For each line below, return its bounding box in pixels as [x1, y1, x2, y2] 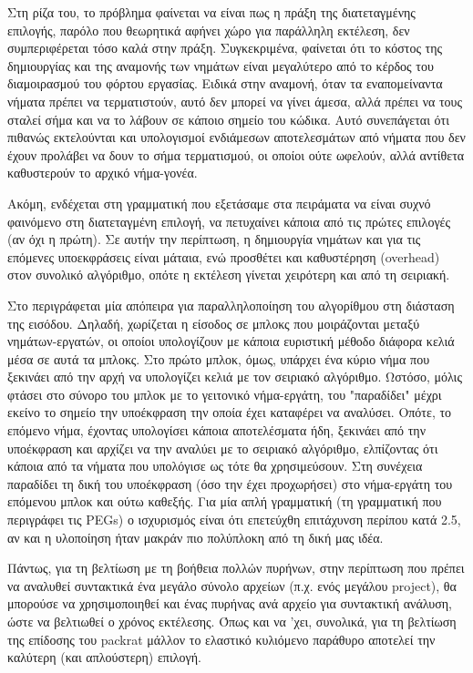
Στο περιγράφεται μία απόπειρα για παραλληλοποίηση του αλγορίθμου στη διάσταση [7, 295, 455, 314]
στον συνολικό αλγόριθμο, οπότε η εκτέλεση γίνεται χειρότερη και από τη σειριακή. [7, 265, 450, 284]
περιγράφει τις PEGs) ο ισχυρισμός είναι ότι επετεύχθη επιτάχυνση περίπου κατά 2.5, [7, 510, 461, 529]
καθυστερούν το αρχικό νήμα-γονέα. [7, 163, 198, 182]
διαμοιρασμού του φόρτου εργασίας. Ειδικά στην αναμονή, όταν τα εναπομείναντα [7, 74, 443, 93]
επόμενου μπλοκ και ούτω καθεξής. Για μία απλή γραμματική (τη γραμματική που [7, 492, 442, 511]
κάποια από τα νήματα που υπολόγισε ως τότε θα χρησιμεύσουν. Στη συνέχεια [7, 456, 423, 475]
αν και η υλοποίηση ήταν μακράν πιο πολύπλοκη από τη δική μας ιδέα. [7, 527, 384, 546]
